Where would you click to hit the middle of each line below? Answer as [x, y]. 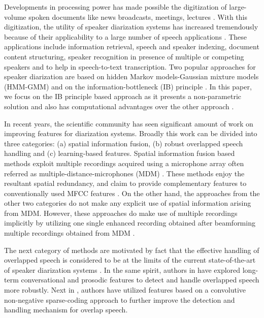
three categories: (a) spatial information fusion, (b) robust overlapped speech [124, 143]
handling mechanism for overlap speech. [66, 310]
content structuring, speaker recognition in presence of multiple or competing [124, 56]
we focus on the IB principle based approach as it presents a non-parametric [123, 96]
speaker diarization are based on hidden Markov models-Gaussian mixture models [131, 76]
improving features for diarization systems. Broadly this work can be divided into [131, 133]
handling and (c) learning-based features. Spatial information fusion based [120, 153]
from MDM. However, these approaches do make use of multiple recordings [121, 213]
